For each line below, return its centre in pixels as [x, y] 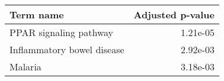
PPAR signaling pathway [62, 32]
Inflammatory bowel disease [67, 49]
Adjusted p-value [174, 14]
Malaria [25, 67]
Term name [37, 14]
